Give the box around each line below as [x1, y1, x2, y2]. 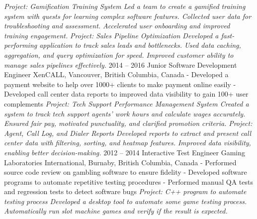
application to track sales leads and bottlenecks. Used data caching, [39, 40, 241, 50]
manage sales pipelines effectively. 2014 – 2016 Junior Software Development [4, 59, 237, 70]
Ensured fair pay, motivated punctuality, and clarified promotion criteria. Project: [4, 118, 253, 128]
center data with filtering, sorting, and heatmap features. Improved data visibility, [4, 137, 251, 148]
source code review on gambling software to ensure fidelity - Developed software [4, 167, 247, 177]
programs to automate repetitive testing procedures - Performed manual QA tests [4, 176, 253, 187]
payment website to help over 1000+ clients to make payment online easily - [4, 79, 236, 89]
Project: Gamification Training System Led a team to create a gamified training [4, 1, 246, 11]
